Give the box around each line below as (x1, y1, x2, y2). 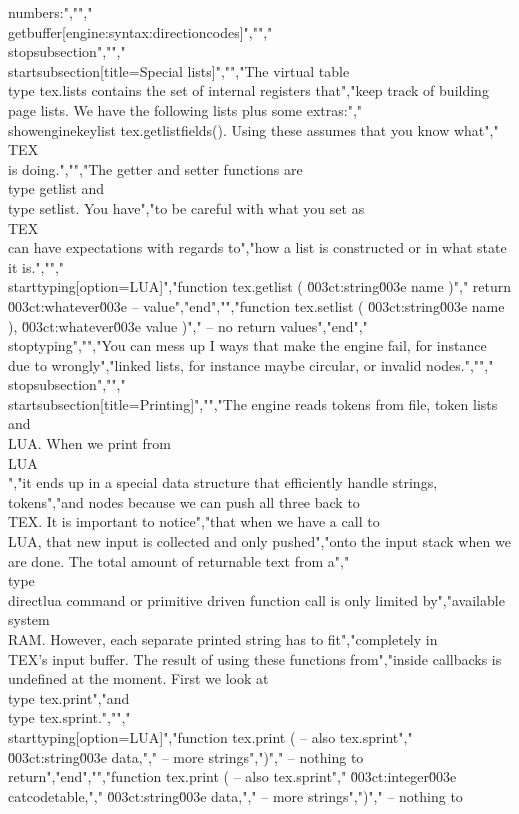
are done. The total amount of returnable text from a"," (8, 550, 350, 571)
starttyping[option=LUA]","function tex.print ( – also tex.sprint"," (8, 726, 413, 747)
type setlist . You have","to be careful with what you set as (8, 197, 365, 218)
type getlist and (8, 178, 105, 199)
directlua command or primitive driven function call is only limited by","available (8, 589, 505, 610)
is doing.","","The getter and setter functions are (8, 158, 303, 179)
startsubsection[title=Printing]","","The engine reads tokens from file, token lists (8, 393, 498, 414)
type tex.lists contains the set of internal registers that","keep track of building (8, 80, 489, 101)
